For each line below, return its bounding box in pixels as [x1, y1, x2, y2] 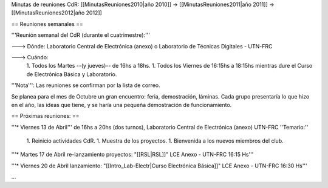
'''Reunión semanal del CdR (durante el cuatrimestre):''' [11, 31, 150, 39]
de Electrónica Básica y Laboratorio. [26, 70, 117, 78]
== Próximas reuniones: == [11, 112, 80, 120]
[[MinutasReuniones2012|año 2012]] [11, 9, 103, 16]
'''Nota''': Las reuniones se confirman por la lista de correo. [11, 82, 160, 89]
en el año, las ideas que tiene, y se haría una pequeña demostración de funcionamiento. [11, 101, 232, 108]
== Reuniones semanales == [11, 20, 83, 27]
